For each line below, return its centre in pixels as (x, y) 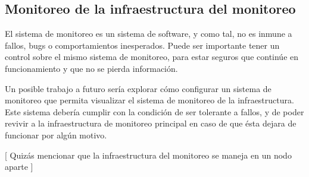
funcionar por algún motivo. (56, 135)
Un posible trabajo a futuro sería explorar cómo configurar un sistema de (138, 88)
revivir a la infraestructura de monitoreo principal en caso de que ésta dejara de (151, 123)
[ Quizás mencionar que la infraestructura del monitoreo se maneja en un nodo (148, 155)
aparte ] (19, 167)
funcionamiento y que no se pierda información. (91, 68)
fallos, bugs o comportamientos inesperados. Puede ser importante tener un (142, 45)
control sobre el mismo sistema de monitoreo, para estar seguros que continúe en (152, 57)
